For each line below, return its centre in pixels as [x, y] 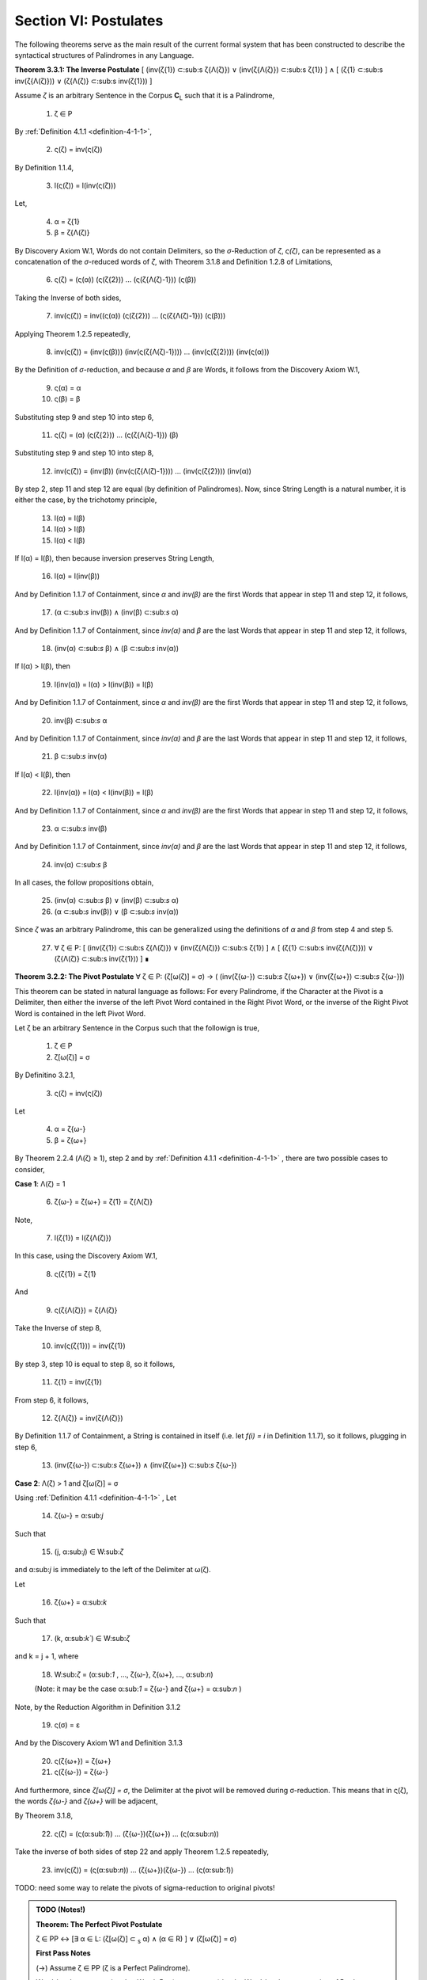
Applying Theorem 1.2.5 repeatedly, [72, 333]
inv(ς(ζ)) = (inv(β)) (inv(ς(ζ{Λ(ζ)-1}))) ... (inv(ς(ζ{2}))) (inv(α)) [153, 470]
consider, [30, 1169]
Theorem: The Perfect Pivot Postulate [99, 1924]
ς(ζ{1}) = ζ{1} [75, 1274]
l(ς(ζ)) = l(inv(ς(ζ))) [85, 185]
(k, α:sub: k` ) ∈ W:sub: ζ [92, 1639]
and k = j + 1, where [47, 1656]
